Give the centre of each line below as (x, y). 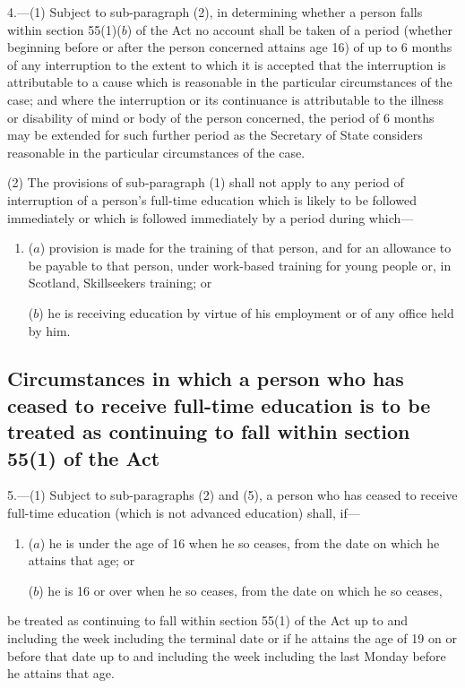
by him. (49, 330)
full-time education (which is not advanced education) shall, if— (184, 513)
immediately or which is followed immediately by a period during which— (211, 217)
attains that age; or (82, 560)
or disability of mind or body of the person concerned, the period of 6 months (221, 117)
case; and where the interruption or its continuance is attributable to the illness (226, 99)
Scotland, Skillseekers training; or (120, 283)
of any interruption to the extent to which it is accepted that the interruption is (227, 64)
